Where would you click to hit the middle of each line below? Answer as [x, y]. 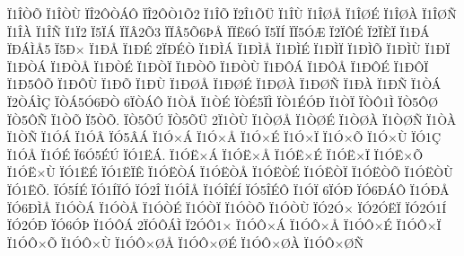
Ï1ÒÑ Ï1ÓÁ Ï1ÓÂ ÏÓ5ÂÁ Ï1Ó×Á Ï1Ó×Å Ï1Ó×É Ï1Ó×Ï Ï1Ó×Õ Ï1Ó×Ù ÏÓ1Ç [224, 137]
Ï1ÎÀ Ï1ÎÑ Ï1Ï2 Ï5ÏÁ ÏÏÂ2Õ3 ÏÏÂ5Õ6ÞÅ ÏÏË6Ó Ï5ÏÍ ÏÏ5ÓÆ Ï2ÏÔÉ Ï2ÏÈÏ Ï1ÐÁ [219, 31]
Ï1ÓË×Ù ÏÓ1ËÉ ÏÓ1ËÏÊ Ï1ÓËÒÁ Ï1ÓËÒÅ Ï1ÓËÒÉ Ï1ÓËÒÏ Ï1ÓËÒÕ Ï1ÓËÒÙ [230, 172]
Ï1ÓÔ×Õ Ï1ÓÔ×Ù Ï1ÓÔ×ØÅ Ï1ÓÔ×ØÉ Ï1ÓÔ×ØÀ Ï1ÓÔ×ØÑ [185, 242]
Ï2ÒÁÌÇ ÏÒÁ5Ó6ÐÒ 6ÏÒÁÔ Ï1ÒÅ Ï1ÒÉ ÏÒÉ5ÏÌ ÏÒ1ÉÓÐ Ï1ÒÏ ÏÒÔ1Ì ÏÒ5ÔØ [223, 101]
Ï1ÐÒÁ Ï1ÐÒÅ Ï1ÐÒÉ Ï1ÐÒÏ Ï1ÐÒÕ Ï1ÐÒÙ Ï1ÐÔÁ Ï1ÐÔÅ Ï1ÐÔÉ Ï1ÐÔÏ [218, 66]
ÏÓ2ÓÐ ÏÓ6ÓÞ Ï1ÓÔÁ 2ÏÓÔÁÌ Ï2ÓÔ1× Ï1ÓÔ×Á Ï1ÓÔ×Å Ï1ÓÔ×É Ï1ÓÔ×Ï [224, 225]
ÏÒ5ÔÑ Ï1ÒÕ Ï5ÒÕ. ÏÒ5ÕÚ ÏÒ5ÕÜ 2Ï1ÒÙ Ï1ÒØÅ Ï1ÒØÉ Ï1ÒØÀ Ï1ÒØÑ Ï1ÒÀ [232, 119]
